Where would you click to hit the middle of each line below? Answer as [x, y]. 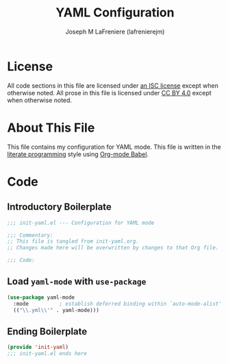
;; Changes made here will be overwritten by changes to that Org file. [113, 248]
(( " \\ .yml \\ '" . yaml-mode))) [56, 310]
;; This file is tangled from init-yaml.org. [73, 241]
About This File [51, 128]
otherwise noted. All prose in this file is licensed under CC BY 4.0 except [110, 93]
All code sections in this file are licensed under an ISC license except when [113, 85]
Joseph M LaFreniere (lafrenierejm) [115, 32]
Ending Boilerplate [47, 331]
